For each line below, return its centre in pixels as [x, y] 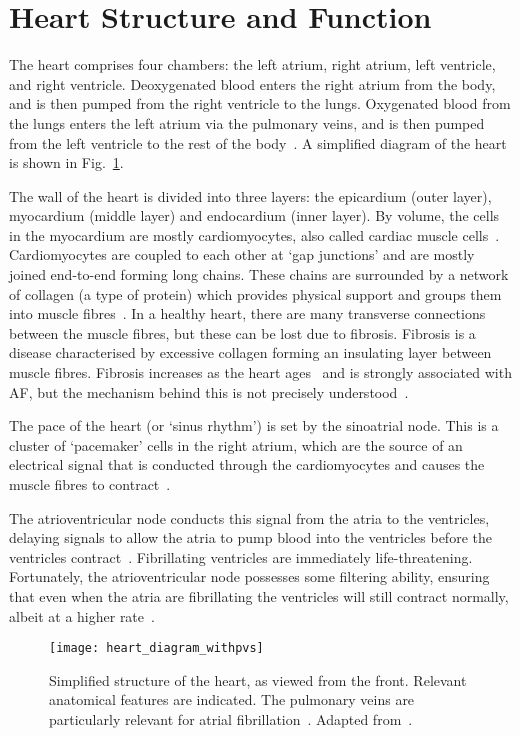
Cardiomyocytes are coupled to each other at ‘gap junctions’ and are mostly [242, 254]
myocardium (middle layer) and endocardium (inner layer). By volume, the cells [254, 215]
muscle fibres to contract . [90, 484]
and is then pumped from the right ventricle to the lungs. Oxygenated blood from [260, 103]
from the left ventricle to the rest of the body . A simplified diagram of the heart [258, 142]
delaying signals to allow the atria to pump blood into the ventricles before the [250, 537]
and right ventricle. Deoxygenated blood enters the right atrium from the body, [252, 83]
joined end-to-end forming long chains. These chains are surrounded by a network [259, 274]
